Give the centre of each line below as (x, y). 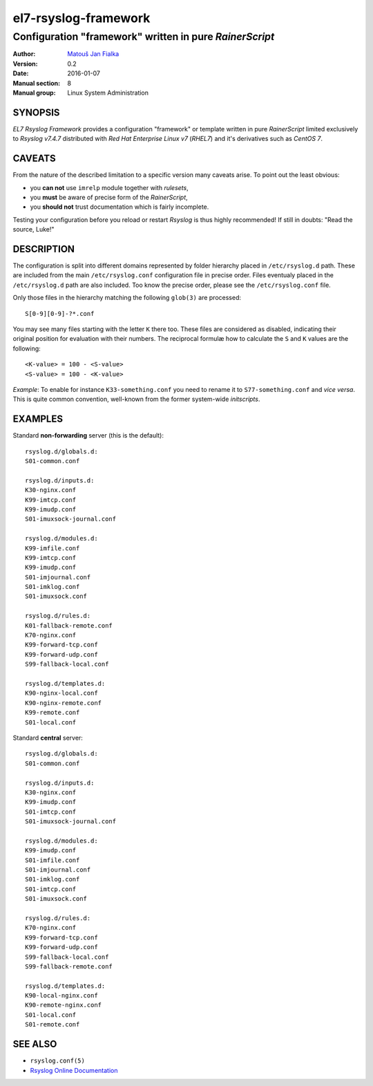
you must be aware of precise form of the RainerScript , (109, 197)
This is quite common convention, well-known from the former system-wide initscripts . (136, 399)
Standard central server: (48, 738)
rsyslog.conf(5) (58, 1061)
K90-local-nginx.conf (61, 996)
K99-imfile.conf (52, 548)
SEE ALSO (35, 1044)
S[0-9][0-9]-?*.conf (60, 313)
